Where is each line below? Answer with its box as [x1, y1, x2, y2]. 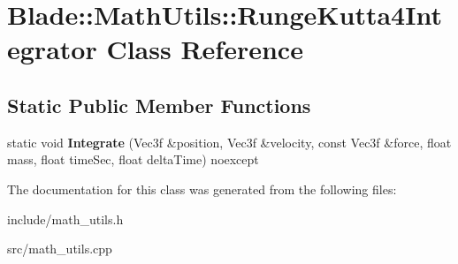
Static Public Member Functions [7, 91, 311, 118]
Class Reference [106, 31, 303, 67]
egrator [7, 31, 97, 67]
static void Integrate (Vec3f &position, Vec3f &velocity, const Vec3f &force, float [7, 132, 452, 151]
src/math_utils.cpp [7, 239, 112, 258]
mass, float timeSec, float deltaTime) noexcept [7, 150, 259, 169]
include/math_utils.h [7, 209, 124, 228]
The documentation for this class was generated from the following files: [7, 179, 397, 198]
